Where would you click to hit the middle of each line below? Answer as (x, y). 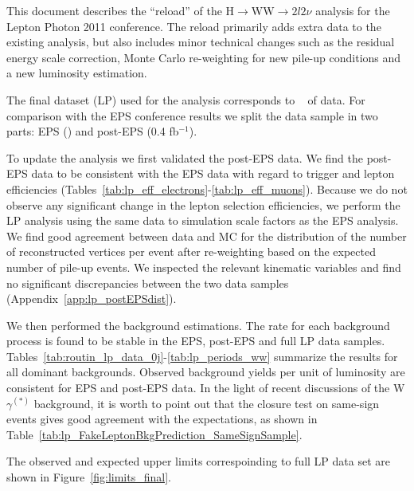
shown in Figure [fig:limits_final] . (89, 477)
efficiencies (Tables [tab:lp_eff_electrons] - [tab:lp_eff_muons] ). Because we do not (207, 189)
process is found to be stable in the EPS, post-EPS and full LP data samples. (196, 341)
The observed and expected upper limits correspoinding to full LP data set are (198, 461)
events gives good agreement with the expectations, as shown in (162, 419)
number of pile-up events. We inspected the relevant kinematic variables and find (204, 267)
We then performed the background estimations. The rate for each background (198, 325)
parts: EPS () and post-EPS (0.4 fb (93, 131)
